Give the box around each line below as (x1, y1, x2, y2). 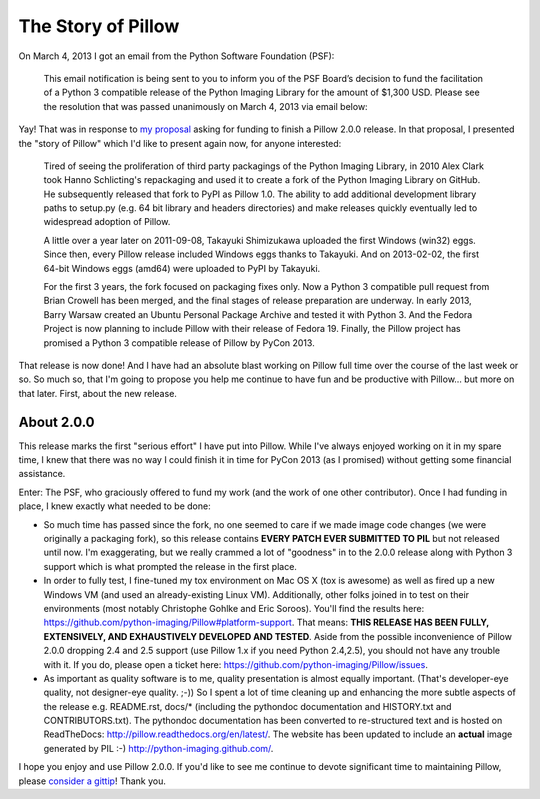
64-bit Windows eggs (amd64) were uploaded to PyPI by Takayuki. (43, 262, 321, 274)
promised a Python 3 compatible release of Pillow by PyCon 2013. (43, 336, 315, 349)
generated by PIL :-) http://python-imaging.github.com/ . (43, 742, 274, 754)
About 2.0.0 (18, 413, 95, 430)
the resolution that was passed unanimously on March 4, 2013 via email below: (43, 100, 369, 112)
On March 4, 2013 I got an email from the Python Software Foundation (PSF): (18, 50, 335, 62)
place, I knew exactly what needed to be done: (18, 500, 211, 512)
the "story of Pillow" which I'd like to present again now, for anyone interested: (18, 137, 342, 149)
